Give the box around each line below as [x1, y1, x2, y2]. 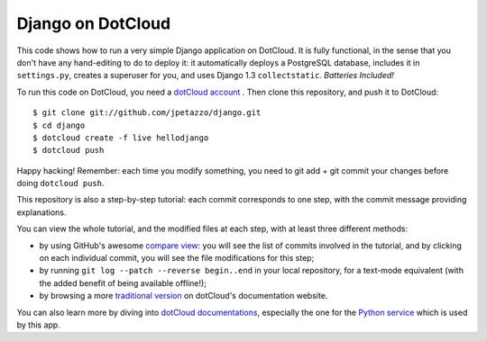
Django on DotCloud [16, 13, 171, 33]
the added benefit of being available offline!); [39, 277, 207, 288]
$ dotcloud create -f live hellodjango [32, 132, 209, 143]
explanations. [16, 207, 67, 218]
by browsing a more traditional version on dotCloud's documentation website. [39, 291, 328, 301]
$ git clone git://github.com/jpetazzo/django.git [32, 108, 262, 118]
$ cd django [32, 120, 86, 130]
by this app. [16, 319, 60, 330]
